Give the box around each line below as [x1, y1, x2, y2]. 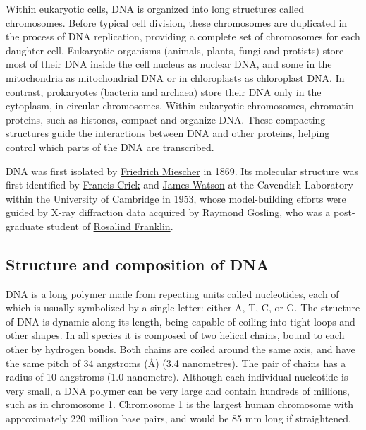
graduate [6, 218, 44, 233]
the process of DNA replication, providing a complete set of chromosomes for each [6, 29, 360, 44]
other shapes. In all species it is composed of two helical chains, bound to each [6, 328, 345, 342]
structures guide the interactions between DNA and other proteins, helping [6, 126, 330, 141]
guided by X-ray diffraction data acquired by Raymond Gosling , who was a [6, 205, 331, 220]
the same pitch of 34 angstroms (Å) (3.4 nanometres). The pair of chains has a [6, 355, 346, 370]
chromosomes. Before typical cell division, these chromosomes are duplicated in [6, 15, 348, 30]
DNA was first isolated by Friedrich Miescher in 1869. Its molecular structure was [6, 163, 359, 178]
